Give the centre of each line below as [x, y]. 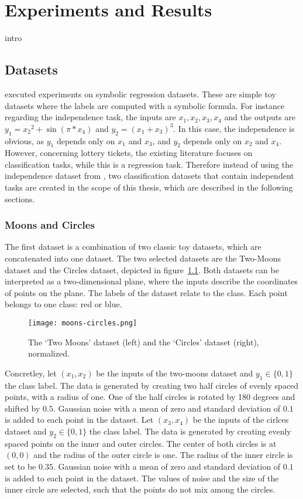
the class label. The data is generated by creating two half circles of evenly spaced [152, 385]
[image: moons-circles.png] [83, 323]
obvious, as [25, 140]
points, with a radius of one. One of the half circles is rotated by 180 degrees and [150, 397]
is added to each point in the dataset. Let [79, 420]
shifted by [23, 408]
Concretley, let [31, 373]
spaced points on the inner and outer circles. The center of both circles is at [141, 443]
